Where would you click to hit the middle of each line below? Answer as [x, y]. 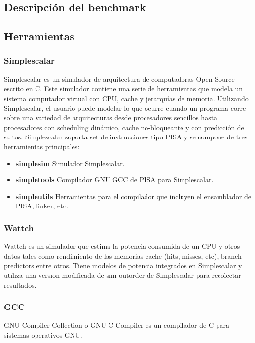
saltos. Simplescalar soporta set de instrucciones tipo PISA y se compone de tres [126, 137]
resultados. [20, 285]
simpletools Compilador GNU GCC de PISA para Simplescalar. [114, 180]
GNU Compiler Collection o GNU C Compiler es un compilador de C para [117, 325]
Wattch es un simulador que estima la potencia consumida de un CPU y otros [122, 246]
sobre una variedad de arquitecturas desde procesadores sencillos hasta [111, 118]
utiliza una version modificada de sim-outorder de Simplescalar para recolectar [123, 275]
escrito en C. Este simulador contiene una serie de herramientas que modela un [124, 88]
